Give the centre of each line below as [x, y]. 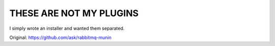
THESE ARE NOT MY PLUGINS [74, 13]
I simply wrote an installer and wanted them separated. [67, 28]
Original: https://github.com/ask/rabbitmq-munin [60, 37]
